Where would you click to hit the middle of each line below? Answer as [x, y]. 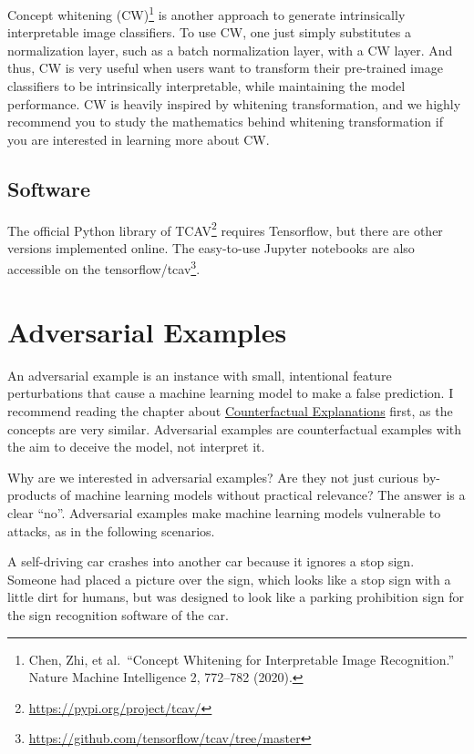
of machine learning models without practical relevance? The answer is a [263, 495]
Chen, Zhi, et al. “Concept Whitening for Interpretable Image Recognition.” [242, 659]
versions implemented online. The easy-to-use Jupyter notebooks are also [211, 247]
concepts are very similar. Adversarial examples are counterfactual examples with [235, 428]
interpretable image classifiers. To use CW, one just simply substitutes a [209, 32]
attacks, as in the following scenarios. [111, 530]
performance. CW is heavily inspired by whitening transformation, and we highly [234, 103]
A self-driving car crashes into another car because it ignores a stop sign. [211, 561]
